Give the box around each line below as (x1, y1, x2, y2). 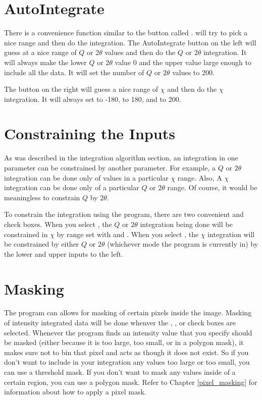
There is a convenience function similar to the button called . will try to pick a (4, 27, 248, 38)
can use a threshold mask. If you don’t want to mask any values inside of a (4, 367, 236, 377)
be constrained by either (4, 239, 79, 249)
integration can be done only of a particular (4, 182, 139, 193)
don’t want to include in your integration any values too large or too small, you (4, 357, 250, 367)
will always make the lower (4, 56, 87, 67)
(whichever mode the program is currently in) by (107, 239, 258, 249)
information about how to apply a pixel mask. (4, 386, 146, 397)
